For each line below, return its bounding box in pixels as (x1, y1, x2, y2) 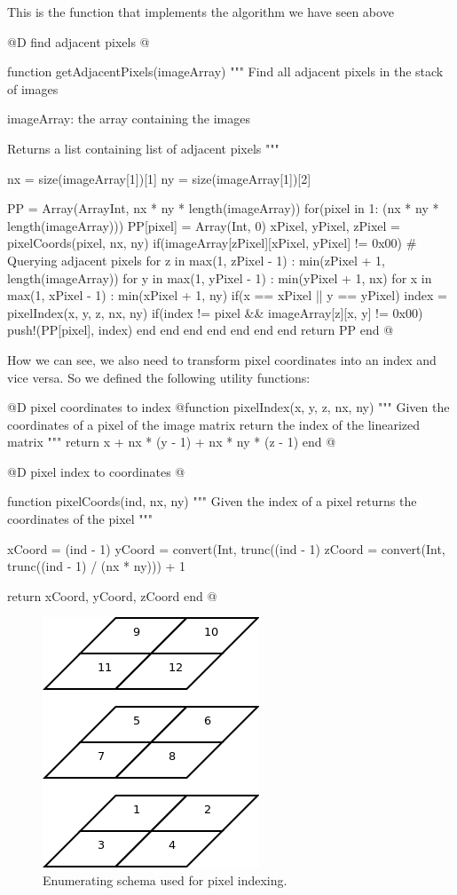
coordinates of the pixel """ (7, 510, 153, 528)
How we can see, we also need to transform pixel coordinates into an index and (7, 350, 437, 368)
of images (7, 79, 59, 98)
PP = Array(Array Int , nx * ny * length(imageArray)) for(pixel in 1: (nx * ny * (7, 199, 439, 218)
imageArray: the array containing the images (7, 109, 251, 128)
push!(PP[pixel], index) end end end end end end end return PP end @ (7, 321, 394, 339)
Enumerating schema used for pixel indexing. (43, 871, 288, 890)
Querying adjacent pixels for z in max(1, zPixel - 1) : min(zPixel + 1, (7, 250, 385, 269)
